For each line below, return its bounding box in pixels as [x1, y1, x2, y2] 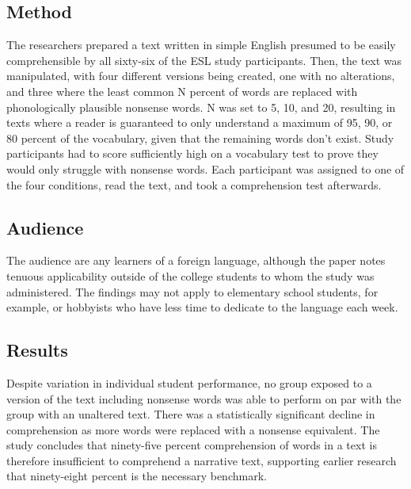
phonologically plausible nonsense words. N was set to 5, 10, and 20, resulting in [6, 98, 396, 115]
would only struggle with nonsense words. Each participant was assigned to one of [6, 160, 405, 177]
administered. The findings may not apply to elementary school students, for [6, 283, 379, 300]
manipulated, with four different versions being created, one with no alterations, [6, 67, 395, 84]
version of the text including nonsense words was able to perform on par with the [6, 390, 401, 407]
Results [6, 338, 68, 362]
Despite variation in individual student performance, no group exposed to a [6, 374, 372, 391]
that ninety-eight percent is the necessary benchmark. [6, 468, 267, 484]
